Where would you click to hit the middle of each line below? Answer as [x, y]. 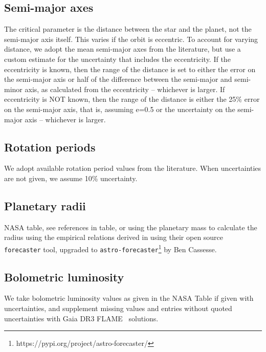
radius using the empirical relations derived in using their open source [114, 237]
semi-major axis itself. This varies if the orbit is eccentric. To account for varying [131, 39]
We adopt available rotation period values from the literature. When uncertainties [133, 168]
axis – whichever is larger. [65, 119]
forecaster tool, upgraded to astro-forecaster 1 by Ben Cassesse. [110, 248]
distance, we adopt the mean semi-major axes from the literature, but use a [123, 49]
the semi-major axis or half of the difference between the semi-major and [118, 79]
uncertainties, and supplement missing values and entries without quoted [118, 308]
